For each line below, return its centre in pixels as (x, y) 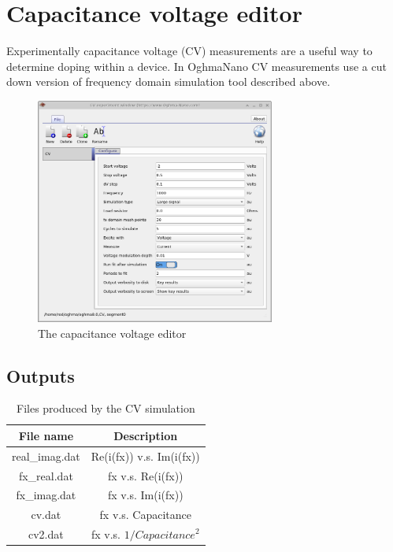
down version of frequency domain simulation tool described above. (169, 82)
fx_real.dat (46, 475)
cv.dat (46, 515)
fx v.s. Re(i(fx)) (145, 475)
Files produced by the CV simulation (106, 408)
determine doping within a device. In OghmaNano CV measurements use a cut (196, 66)
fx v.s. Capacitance (145, 515)
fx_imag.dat (46, 495)
